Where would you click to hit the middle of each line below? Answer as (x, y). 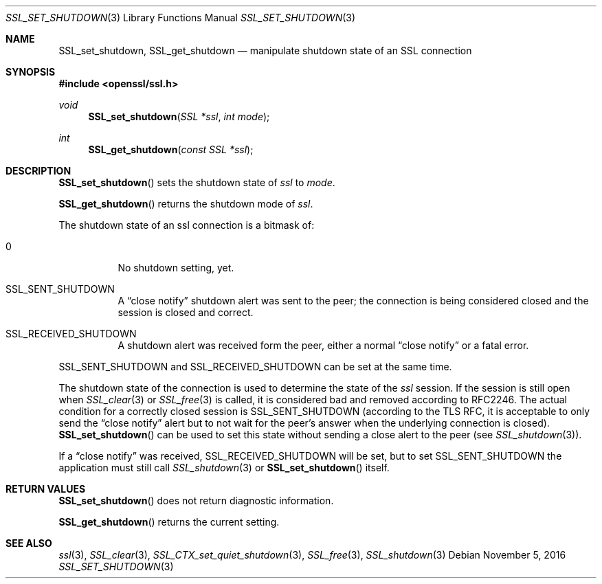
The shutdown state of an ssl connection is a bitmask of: (187, 225)
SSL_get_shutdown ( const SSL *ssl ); (171, 149)
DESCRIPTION (38, 171)
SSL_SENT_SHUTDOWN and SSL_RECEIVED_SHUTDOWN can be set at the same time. (255, 367)
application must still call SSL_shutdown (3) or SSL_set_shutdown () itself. (224, 468)
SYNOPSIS (31, 72)
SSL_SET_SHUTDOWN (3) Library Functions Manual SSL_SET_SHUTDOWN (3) (181, 18)
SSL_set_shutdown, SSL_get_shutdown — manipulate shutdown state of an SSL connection (265, 50)
